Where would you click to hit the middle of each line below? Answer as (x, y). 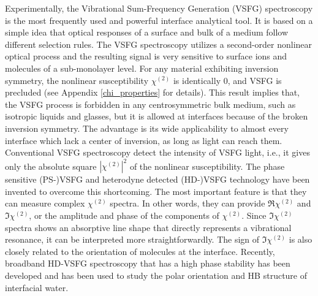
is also (301, 239)
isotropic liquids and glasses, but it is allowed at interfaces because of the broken (157, 116)
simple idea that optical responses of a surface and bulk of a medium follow (147, 32)
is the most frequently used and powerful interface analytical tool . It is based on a (159, 20)
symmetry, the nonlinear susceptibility (77, 80)
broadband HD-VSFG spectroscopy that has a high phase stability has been (148, 263)
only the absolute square (51, 166)
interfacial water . (37, 287)
